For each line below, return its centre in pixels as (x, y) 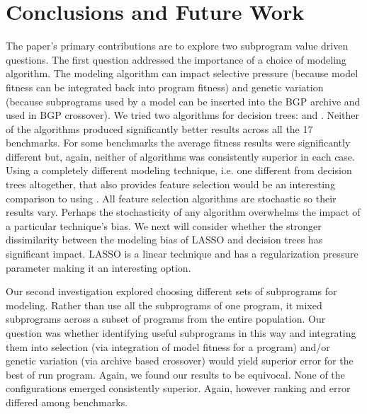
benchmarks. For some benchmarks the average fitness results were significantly (178, 143)
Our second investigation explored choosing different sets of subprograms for (171, 291)
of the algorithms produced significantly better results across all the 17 (159, 128)
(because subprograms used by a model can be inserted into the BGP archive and (183, 101)
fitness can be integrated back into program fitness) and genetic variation (165, 87)
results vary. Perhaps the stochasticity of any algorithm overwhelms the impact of (183, 212)
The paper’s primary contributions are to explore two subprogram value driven (177, 46)
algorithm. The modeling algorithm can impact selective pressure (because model (182, 73)
